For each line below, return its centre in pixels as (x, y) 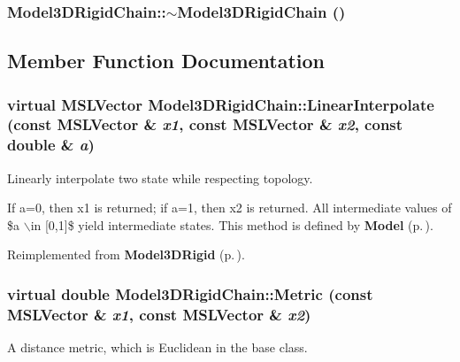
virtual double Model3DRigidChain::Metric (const (190, 293)
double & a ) (51, 145)
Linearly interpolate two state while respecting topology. (160, 177)
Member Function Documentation (166, 61)
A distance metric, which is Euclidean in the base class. (157, 347)
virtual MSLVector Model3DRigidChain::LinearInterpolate (221, 104)
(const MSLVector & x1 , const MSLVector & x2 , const (205, 124)
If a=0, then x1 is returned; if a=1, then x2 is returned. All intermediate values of (230, 208)
